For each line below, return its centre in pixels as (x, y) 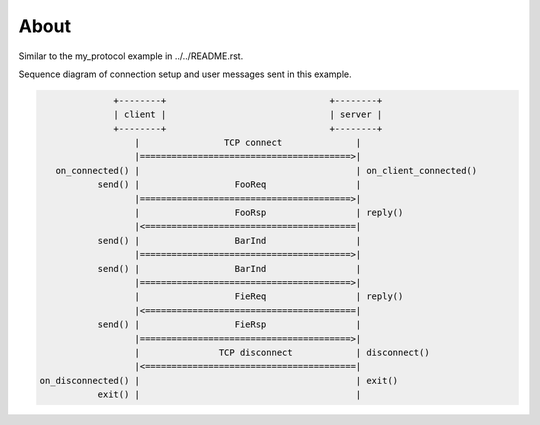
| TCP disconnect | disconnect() (282, 352)
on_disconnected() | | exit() (219, 380)
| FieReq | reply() (269, 296)
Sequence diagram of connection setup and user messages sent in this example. (185, 74)
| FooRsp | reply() (269, 213)
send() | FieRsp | (229, 324)
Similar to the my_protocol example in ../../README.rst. (131, 56)
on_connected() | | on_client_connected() (266, 170)
